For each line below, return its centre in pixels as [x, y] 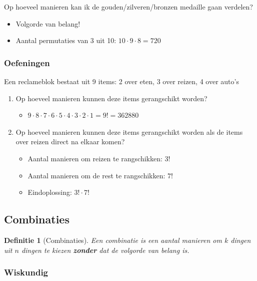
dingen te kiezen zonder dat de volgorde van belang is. [105, 250]
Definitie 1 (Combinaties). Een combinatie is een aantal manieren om [113, 240]
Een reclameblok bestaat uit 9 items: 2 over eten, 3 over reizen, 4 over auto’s [121, 81]
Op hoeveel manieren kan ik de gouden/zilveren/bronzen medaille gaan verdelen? [128, 7]
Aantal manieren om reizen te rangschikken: [95, 158]
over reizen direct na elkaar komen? [70, 142]
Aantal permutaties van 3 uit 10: [66, 40]
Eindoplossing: [50, 192]
